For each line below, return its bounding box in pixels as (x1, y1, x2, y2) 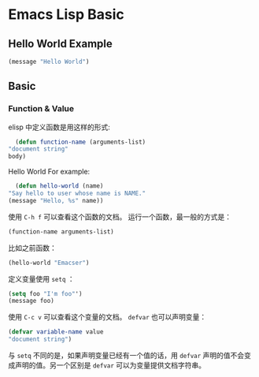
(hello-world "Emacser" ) (8, 259, 90, 267)
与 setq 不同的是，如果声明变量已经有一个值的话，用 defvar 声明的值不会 (8, 351, 245, 360)
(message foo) (8, 297, 55, 305)
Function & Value (8, 103, 75, 114)
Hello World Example (8, 37, 113, 50)
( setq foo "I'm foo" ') (8, 289, 83, 297)
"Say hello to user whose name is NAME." (8, 189, 146, 198)
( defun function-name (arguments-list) (15, 138, 146, 146)
